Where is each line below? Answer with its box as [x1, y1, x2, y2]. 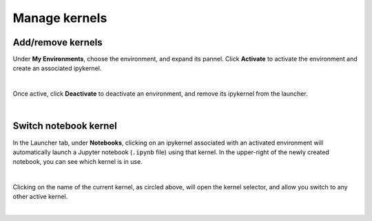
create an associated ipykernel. [12, 64, 102, 72]
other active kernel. [12, 193, 68, 201]
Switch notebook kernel [12, 120, 117, 132]
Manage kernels [12, 10, 107, 25]
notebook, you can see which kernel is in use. [12, 158, 143, 166]
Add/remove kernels [12, 36, 103, 48]
